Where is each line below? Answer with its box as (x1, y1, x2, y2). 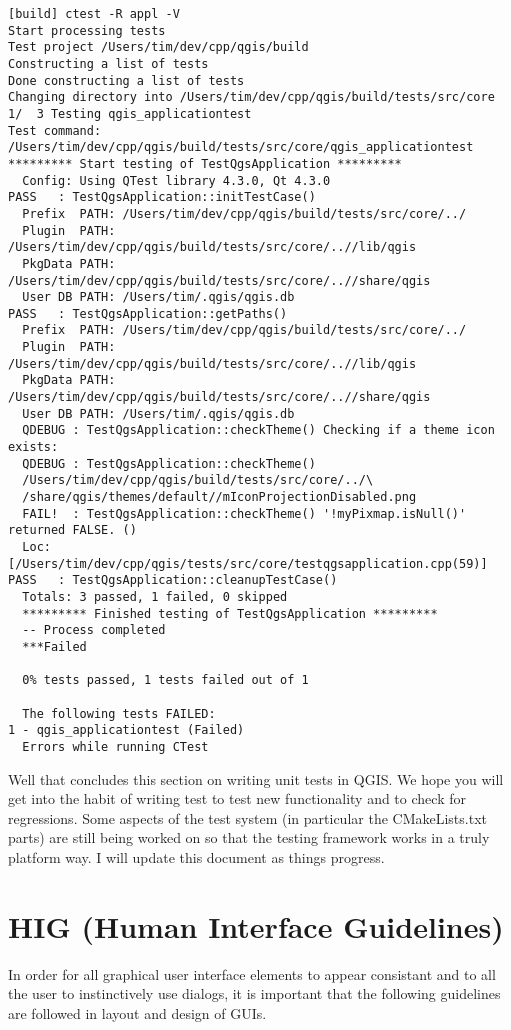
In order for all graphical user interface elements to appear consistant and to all (8, 963, 496, 984)
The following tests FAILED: (22, 706, 216, 721)
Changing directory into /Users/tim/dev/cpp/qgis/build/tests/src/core (8, 90, 495, 105)
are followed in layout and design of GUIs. (8, 1002, 267, 1023)
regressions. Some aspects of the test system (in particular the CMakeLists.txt (8, 807, 488, 828)
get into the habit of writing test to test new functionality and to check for (8, 788, 466, 809)
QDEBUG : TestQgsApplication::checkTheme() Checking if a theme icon (22, 423, 495, 438)
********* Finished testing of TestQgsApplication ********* (22, 606, 438, 621)
